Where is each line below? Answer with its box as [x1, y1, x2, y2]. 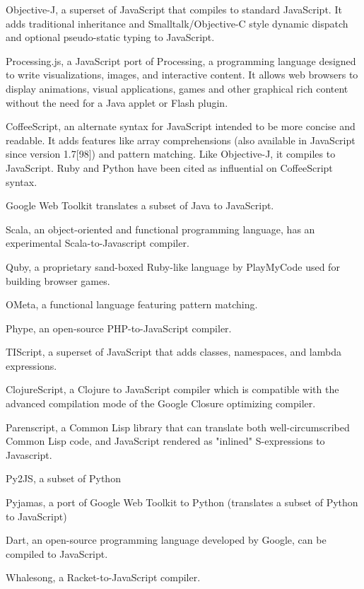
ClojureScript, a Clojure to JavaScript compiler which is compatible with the [6, 382, 339, 397]
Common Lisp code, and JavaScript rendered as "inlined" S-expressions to [6, 433, 325, 448]
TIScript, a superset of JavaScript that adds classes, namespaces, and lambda [6, 344, 341, 359]
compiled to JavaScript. [6, 546, 108, 561]
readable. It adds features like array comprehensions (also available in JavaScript [6, 132, 356, 147]
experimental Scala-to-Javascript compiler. [6, 235, 189, 250]
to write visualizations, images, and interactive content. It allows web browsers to [6, 67, 358, 82]
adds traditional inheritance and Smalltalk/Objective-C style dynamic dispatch [6, 16, 348, 30]
